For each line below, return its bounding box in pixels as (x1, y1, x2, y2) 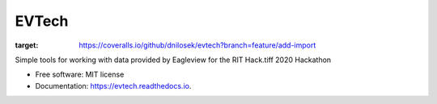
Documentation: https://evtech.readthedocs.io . (35, 81, 192, 90)
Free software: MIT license (35, 69, 125, 80)
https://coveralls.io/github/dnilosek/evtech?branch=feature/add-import (78, 40, 316, 50)
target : (15, 40, 39, 50)
